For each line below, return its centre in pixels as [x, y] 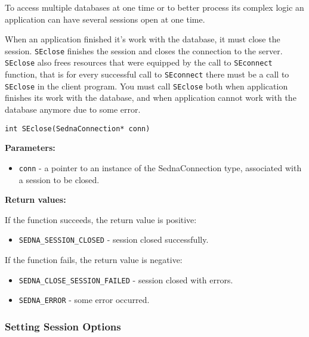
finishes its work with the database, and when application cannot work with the [151, 98]
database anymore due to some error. [73, 109]
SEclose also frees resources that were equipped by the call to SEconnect [139, 62]
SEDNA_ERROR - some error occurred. [84, 300]
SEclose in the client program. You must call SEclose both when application [146, 86]
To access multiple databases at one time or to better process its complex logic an [154, 7]
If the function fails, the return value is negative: [94, 259]
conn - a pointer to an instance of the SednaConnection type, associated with [160, 167]
